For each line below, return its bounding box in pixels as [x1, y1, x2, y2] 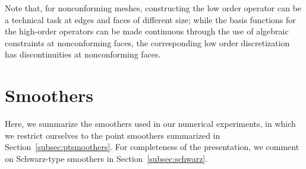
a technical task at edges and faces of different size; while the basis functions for [5, 13, 296, 25]
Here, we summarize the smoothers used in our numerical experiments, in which [5, 117, 296, 130]
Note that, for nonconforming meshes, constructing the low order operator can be [5, 2, 302, 14]
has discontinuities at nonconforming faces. [5, 48, 161, 60]
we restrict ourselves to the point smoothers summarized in [5, 129, 220, 141]
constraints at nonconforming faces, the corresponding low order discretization [5, 36, 290, 49]
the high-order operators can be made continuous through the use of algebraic [5, 25, 289, 37]
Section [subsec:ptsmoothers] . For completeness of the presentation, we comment [5, 141, 299, 153]
